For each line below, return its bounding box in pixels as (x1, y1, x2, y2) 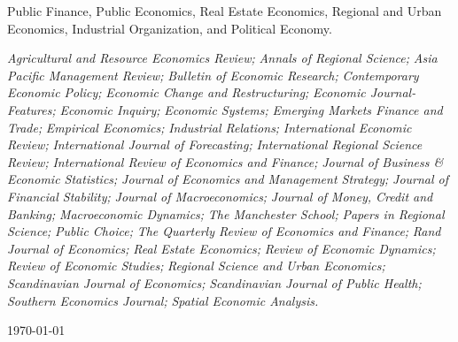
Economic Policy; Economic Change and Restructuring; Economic (7, 83, 366, 102)
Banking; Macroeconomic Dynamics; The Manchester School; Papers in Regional (7, 204, 445, 223)
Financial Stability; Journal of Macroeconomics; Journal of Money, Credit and (7, 186, 433, 205)
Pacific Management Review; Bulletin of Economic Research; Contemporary (7, 65, 419, 84)
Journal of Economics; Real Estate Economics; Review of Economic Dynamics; (7, 239, 436, 257)
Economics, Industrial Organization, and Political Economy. (7, 19, 332, 37)
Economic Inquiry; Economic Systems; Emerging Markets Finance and (59, 100, 443, 118)
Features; (7, 100, 56, 118)
